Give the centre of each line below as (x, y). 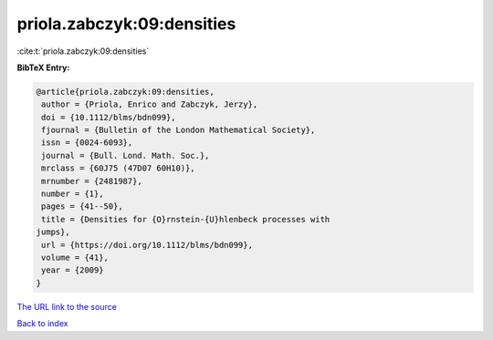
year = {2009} (73, 270)
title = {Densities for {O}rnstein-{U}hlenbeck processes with (186, 219)
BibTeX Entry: (43, 67)
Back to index (42, 324)
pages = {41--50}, (82, 206)
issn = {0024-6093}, (87, 143)
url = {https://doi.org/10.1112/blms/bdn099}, (147, 245)
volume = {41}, (75, 258)
